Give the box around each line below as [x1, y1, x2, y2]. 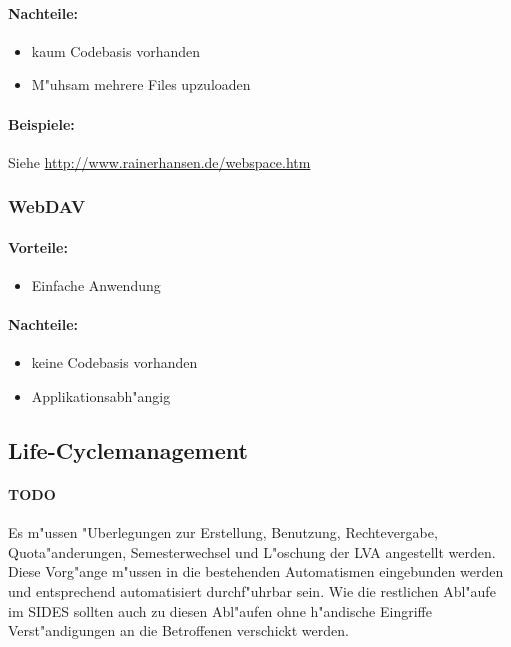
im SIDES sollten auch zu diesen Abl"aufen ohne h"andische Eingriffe [8, 600, 432, 621]
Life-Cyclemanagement [8, 434, 248, 465]
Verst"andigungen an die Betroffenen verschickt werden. [8, 620, 349, 641]
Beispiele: [8, 113, 75, 134]
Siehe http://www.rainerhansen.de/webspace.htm [8, 151, 311, 172]
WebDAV [8, 194, 86, 219]
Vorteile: [8, 236, 68, 257]
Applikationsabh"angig [31, 386, 171, 406]
